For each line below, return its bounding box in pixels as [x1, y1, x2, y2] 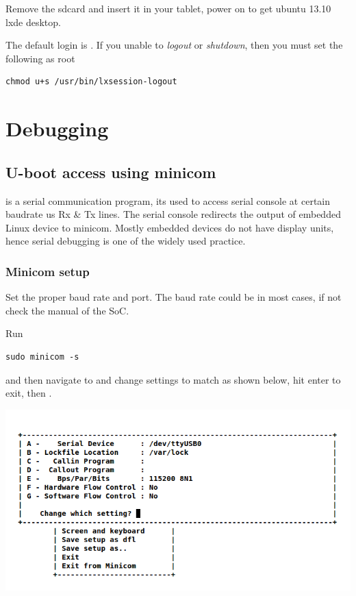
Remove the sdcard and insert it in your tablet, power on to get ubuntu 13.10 [5, 1, 331, 15]
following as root [5, 51, 75, 65]
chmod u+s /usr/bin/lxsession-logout [5, 77, 177, 87]
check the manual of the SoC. [5, 303, 129, 317]
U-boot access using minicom [5, 161, 216, 182]
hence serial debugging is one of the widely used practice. [5, 234, 246, 248]
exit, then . [5, 386, 52, 400]
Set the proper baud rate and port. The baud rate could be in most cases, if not [5, 290, 342, 304]
